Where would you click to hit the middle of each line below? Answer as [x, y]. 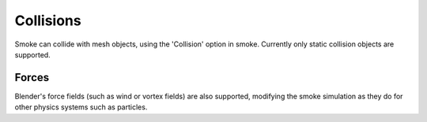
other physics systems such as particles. [81, 107]
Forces [32, 78]
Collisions [48, 20]
